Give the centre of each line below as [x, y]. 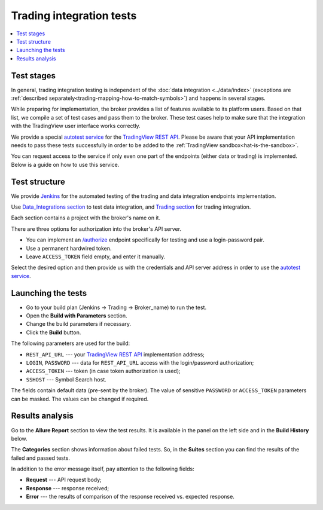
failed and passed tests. [40, 458]
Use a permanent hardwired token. [69, 248]
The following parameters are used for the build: [71, 343]
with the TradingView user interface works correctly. [76, 126]
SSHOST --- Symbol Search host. [66, 379]
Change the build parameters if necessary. [79, 324]
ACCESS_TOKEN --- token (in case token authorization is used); [103, 371]
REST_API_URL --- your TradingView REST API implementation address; [115, 354]
